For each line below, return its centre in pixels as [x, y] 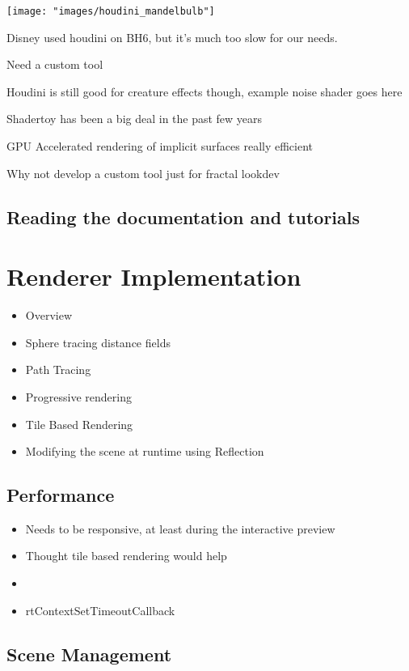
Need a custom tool [55, 64]
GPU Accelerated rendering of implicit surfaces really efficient [160, 146]
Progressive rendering [78, 396]
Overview [49, 315]
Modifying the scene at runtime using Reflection [145, 451]
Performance [61, 495]
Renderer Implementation [154, 276]
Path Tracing [58, 369]
